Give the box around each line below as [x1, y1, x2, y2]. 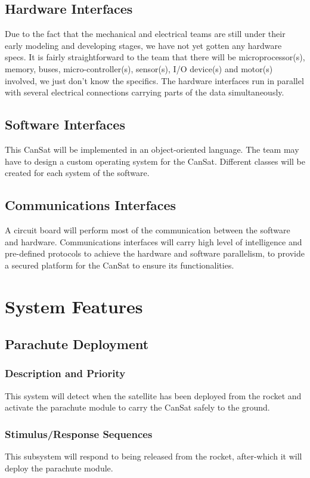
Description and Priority [5, 366, 126, 381]
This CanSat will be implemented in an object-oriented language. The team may [5, 143, 299, 155]
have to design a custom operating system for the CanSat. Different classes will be [5, 155, 306, 167]
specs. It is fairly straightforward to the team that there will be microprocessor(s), [5, 51, 305, 63]
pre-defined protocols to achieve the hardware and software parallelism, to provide [5, 247, 305, 260]
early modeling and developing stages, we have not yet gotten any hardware [5, 39, 282, 51]
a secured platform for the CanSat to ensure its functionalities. [5, 258, 234, 271]
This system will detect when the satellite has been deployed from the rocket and [5, 389, 302, 402]
